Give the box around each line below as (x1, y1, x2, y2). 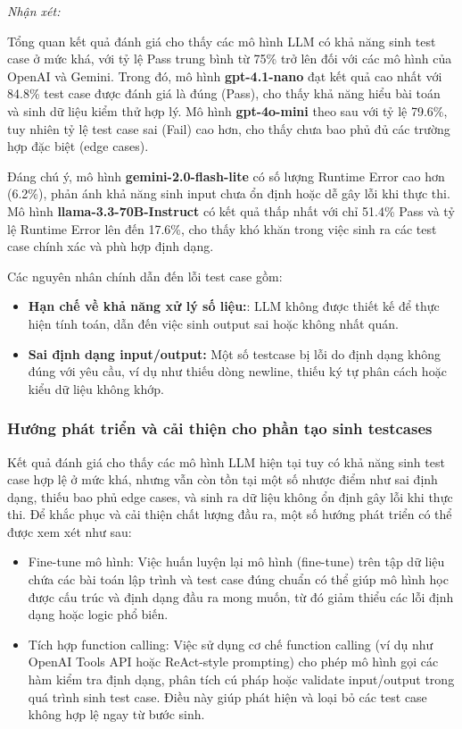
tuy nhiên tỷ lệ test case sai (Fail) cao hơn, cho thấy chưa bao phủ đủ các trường (7, 119, 450, 138)
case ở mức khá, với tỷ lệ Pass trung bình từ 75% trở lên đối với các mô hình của (7, 49, 452, 68)
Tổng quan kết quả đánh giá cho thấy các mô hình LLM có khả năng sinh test (7, 31, 436, 50)
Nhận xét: (7, 2, 61, 20)
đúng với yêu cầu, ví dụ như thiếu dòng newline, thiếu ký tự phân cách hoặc (28, 362, 447, 381)
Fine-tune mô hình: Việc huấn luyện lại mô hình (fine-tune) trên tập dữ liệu (28, 552, 445, 571)
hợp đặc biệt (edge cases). (7, 137, 149, 155)
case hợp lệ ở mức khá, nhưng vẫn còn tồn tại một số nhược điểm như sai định (7, 470, 438, 489)
